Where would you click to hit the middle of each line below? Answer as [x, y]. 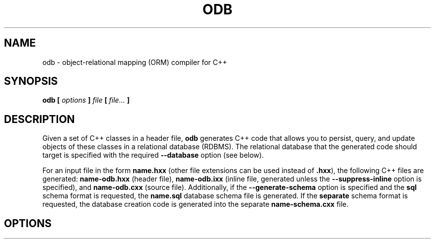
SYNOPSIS [31, 81]
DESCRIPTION [39, 119]
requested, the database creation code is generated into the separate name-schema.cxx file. [195, 204]
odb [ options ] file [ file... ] [86, 100]
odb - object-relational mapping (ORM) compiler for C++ [135, 62]
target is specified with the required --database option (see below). [153, 155]
